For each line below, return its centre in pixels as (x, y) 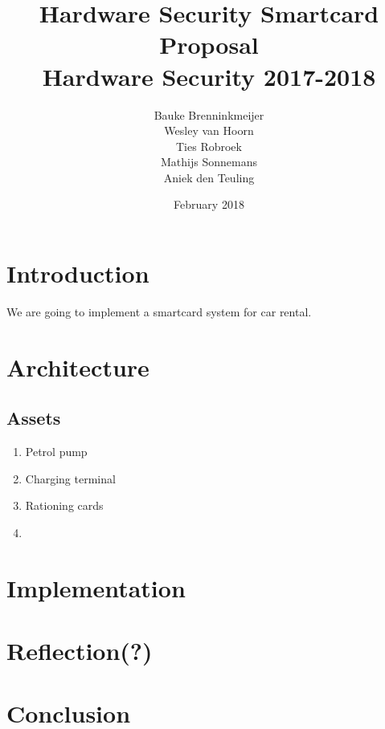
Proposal (209, 45)
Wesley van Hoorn (209, 130)
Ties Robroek (209, 146)
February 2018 (209, 204)
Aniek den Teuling (209, 177)
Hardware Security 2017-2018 (209, 76)
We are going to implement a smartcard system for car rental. (159, 312)
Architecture (78, 367)
